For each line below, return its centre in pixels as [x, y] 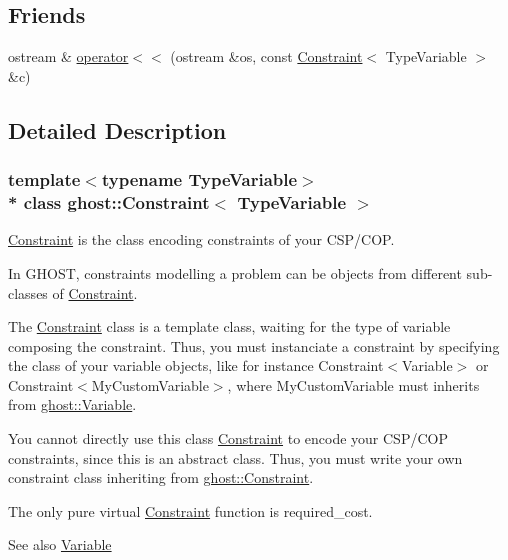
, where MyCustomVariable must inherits [353, 384]
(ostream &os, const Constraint [266, 56]
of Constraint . [95, 292]
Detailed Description [117, 129]
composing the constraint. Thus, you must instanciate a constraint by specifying [254, 345]
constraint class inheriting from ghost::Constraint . [161, 477]
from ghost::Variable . [72, 404]
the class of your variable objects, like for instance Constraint [196, 365]
